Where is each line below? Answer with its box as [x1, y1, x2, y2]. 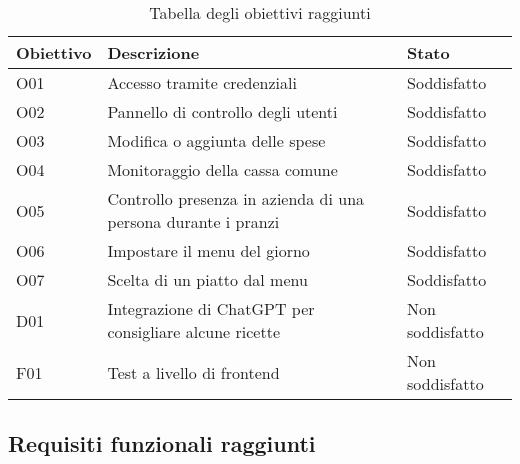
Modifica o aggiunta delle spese [107, 129, 326, 152]
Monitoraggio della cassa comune [107, 158, 338, 181]
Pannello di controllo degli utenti [107, 100, 338, 123]
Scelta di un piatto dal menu [107, 268, 308, 291]
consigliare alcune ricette [107, 320, 281, 343]
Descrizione [107, 41, 200, 64]
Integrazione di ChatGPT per [107, 297, 315, 320]
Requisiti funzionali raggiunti [8, 428, 316, 459]
